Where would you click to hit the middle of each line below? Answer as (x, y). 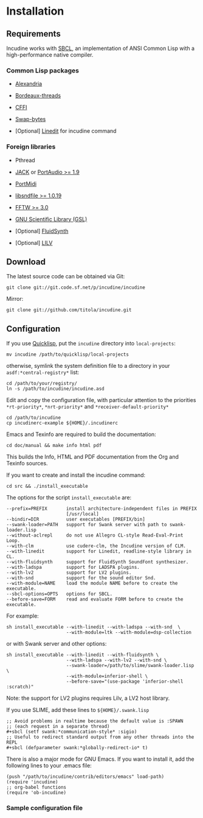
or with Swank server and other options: (57, 644)
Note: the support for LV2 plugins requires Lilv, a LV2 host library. (88, 698)
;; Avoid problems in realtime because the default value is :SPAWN (95, 721)
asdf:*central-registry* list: (43, 372)
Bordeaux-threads (38, 96)
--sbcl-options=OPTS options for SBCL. (60, 594)
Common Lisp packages (43, 70)
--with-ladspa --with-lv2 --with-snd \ (116, 660)
